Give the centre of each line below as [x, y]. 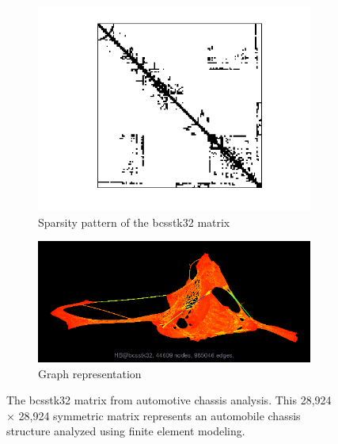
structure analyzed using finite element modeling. [126, 431]
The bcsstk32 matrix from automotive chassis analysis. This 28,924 [169, 400]
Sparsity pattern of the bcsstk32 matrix [134, 222]
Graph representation [90, 373]
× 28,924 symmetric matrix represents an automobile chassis [154, 415]
